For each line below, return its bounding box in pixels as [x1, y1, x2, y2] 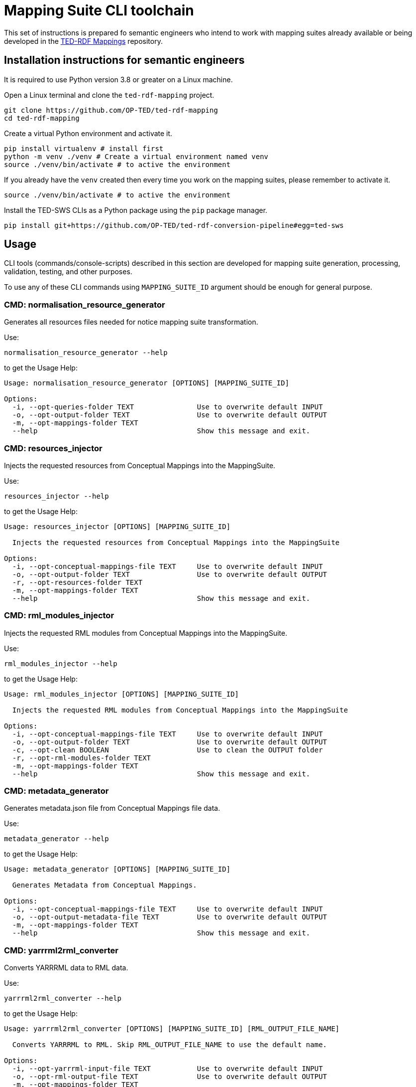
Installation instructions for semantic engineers [4, 54, 245, 67]
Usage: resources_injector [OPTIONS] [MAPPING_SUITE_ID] [4, 522, 231, 531]
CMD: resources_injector [4, 443, 103, 453]
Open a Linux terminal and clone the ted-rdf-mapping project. [4, 90, 214, 99]
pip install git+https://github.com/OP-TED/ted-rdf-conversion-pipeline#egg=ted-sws [4, 221, 344, 229]
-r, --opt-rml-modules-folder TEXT [12, 753, 151, 762]
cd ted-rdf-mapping [4, 114, 80, 122]
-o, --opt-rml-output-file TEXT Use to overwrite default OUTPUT [12, 1073, 327, 1081]
